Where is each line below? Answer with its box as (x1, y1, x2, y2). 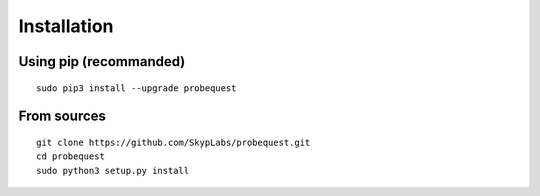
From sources (18, 108, 107, 125)
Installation (18, 15, 114, 37)
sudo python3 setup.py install (36, 165, 190, 176)
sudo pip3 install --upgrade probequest (36, 82, 237, 94)
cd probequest (36, 151, 105, 162)
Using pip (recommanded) (18, 53, 186, 70)
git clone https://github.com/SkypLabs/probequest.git (36, 136, 311, 148)
